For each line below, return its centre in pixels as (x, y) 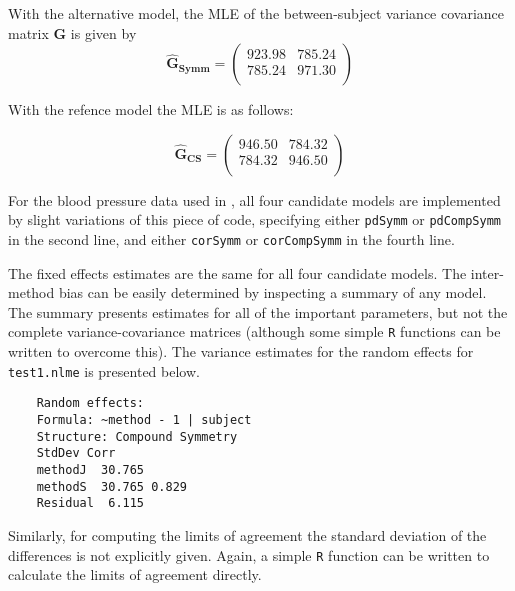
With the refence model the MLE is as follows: (151, 109)
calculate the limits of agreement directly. (135, 574)
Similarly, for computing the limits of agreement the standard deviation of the (247, 534)
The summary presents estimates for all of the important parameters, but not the (258, 311)
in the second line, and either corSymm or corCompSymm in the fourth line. (231, 239)
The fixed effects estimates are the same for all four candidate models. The (237, 272)
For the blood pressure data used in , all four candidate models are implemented (254, 199)
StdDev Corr (76, 453)
